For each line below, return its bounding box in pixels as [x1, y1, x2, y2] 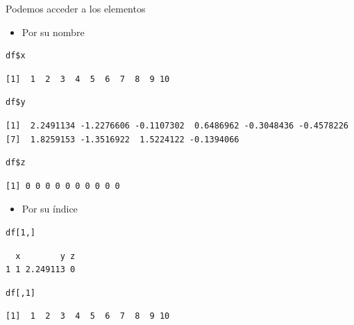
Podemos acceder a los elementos [6, 1, 146, 15]
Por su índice [22, 201, 78, 216]
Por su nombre [22, 24, 85, 39]
